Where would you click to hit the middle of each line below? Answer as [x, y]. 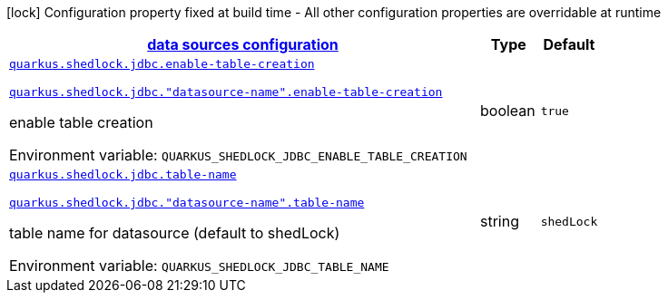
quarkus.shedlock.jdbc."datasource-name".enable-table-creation [226, 92]
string [500, 221]
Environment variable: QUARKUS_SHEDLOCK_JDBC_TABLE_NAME [199, 266]
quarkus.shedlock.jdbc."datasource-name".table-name [187, 203]
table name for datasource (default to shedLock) [175, 233]
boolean [508, 111]
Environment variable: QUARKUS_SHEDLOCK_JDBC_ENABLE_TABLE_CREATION [238, 155]
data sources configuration [243, 44]
